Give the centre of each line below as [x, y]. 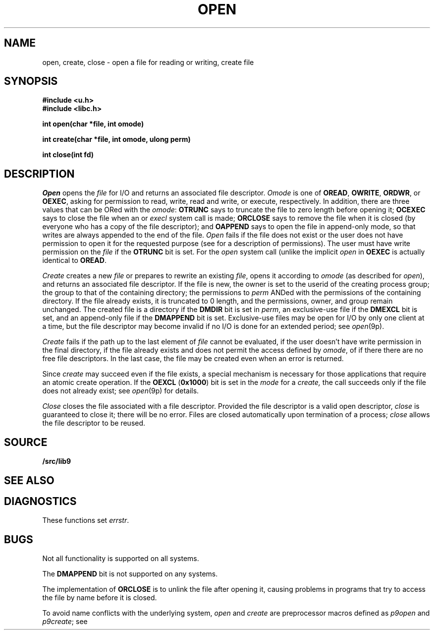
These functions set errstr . [86, 520]
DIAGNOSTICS [40, 501]
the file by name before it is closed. [100, 598]
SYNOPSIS [31, 81]
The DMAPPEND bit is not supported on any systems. [130, 574]
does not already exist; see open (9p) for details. [121, 391]
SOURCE [26, 442]
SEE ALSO [29, 480]
